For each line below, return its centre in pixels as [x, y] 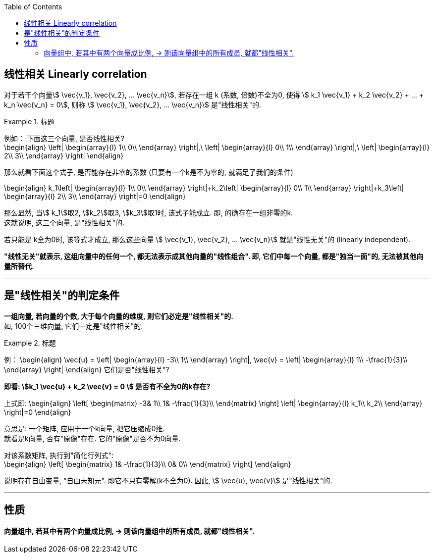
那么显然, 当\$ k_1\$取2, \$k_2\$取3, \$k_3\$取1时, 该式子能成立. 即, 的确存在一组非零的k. [149, 212]
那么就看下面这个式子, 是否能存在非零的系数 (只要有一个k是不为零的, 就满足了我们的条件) [149, 172]
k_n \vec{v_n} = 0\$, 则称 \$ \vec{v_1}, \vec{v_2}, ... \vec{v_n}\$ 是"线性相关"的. [133, 104]
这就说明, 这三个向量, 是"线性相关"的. [64, 222]
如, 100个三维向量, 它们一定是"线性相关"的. [74, 326]
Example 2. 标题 [30, 343]
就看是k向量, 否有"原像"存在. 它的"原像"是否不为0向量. [92, 438]
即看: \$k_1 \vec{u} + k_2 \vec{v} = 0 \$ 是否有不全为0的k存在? [107, 386]
